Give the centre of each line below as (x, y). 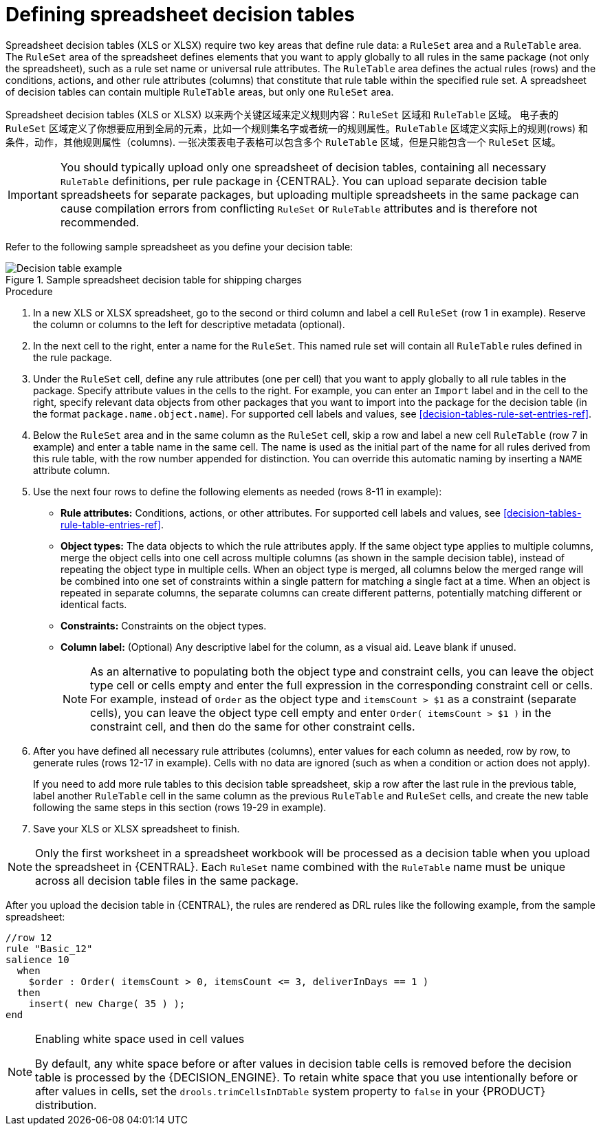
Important (33, 194)
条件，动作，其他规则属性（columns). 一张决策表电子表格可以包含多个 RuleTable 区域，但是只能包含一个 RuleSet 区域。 (283, 142)
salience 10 (37, 959)
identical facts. (94, 604)
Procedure (29, 291)
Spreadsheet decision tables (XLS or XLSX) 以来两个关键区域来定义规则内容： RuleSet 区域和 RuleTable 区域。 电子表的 (282, 114)
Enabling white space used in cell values (140, 1038)
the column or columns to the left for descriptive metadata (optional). (189, 324)
